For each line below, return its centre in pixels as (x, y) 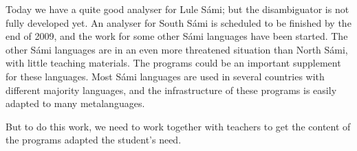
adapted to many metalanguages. (75, 103)
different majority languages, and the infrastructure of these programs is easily (171, 90)
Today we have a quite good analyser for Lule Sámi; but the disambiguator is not (177, 9)
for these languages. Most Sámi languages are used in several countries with (165, 76)
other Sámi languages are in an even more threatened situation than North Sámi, (177, 49)
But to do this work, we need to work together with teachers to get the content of (178, 126)
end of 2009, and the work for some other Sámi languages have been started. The (177, 36)
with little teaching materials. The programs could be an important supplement (173, 63)
